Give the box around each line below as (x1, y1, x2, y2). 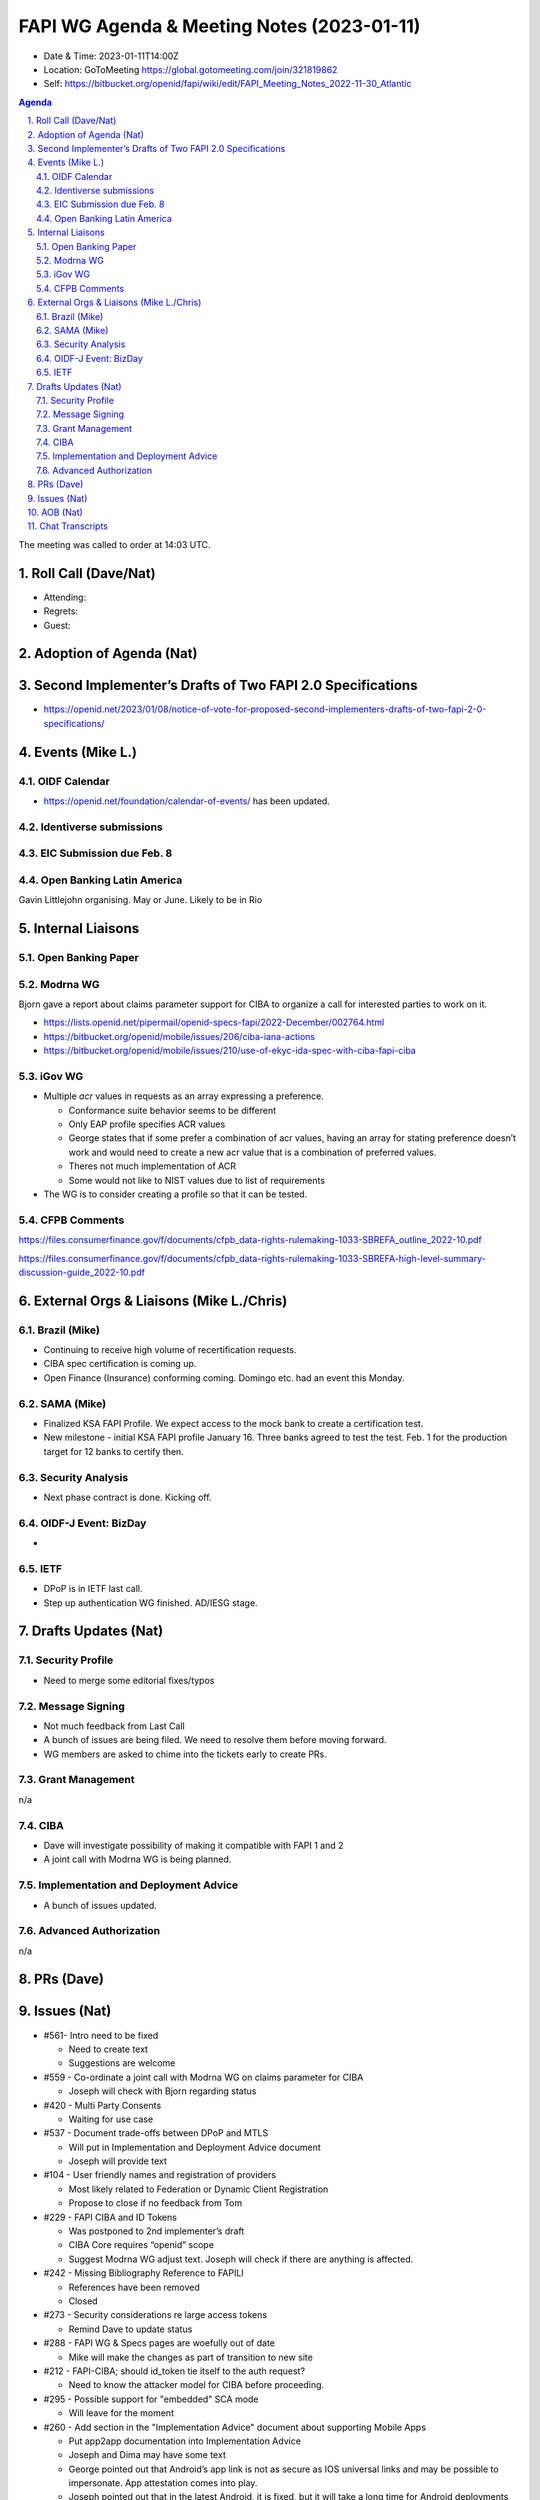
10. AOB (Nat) (27, 506, 84, 519)
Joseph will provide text (68, 2155, 167, 2167)
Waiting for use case (68, 2113, 154, 2125)
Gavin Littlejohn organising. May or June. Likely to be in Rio (18, 894, 263, 906)
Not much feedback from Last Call (43, 1720, 185, 1732)
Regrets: (43, 605, 79, 617)
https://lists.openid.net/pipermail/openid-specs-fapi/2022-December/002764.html (43, 1016, 385, 1029)
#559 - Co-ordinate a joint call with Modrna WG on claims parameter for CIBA (43, 2071, 364, 2083)
